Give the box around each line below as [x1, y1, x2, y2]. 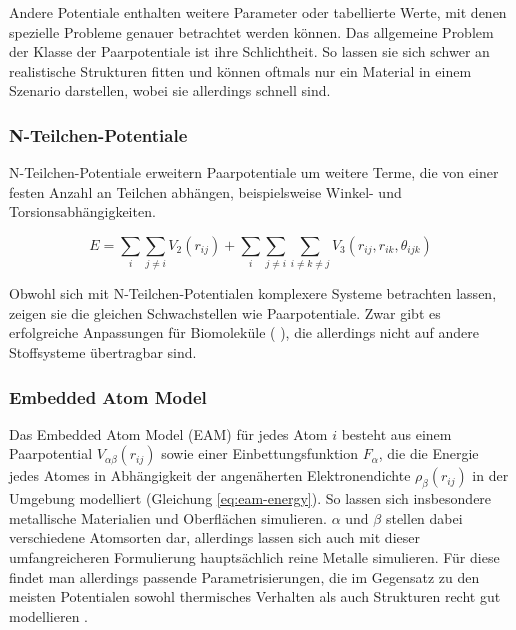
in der [472, 465, 509, 486]
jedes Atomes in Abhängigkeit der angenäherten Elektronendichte [9, 465, 411, 486]
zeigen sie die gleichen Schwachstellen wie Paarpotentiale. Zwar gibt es [9, 302, 441, 323]
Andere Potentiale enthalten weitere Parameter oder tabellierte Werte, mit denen [9, 2, 507, 22]
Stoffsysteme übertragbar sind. [9, 342, 197, 363]
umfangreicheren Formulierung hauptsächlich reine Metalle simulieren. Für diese [9, 547, 500, 568]
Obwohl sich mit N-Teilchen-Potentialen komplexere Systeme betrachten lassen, [9, 283, 497, 304]
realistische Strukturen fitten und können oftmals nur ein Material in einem [9, 60, 472, 81]
